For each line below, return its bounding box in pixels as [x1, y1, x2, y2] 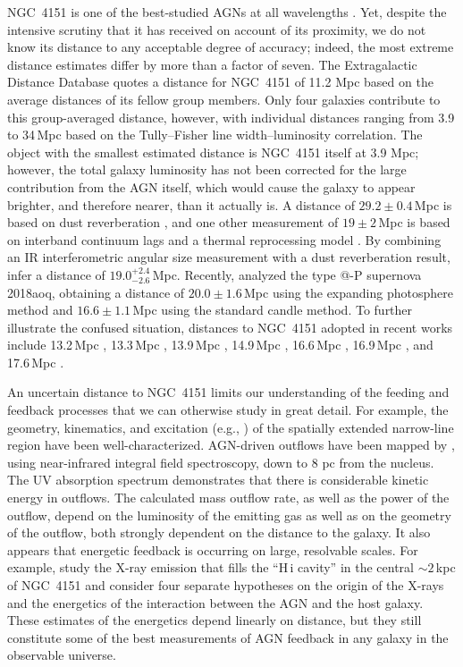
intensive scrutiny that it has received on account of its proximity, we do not [7, 20, 426, 38]
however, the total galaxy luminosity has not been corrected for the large [7, 160, 407, 179]
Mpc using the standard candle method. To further [132, 300, 413, 319]
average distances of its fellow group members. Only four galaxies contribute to [7, 89, 441, 108]
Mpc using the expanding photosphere [243, 283, 453, 301]
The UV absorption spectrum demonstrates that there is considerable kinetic [7, 470, 429, 489]
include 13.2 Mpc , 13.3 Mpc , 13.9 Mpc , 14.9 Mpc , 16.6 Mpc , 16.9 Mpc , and [7, 335, 434, 354]
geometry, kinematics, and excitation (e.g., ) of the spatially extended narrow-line [7, 418, 454, 436]
